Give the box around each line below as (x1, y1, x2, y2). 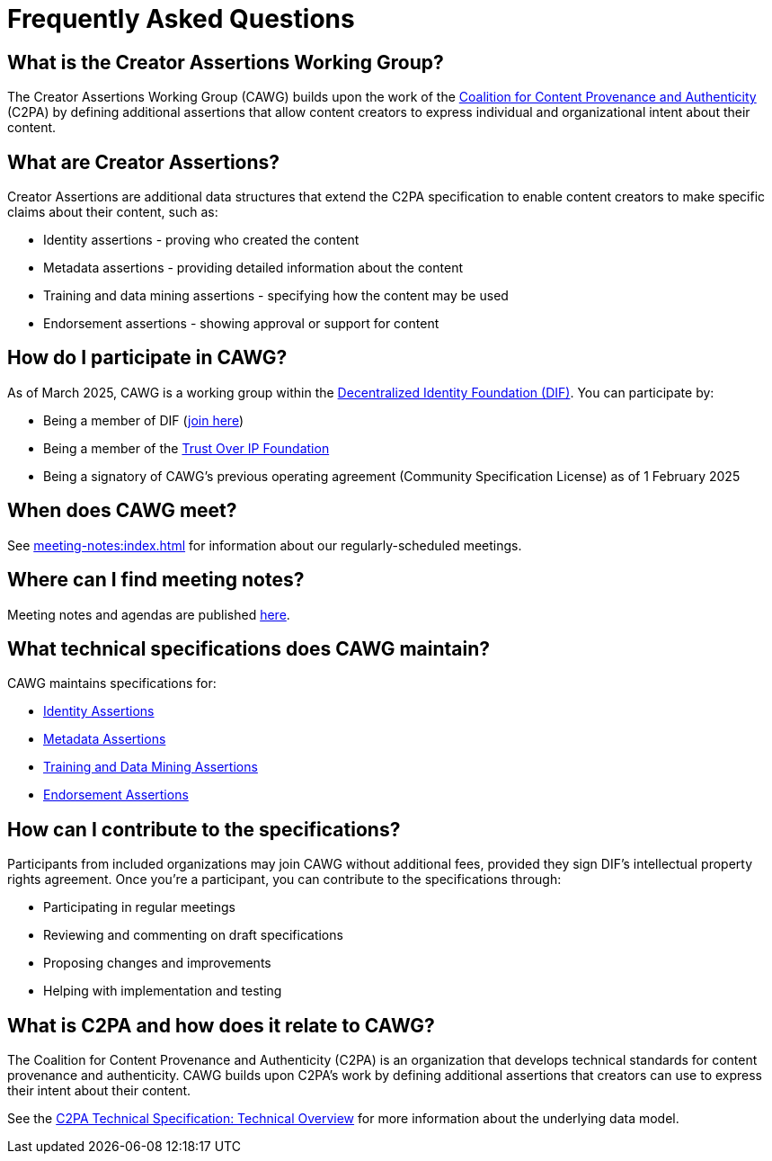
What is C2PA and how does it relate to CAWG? (7, 1014, 435, 1037)
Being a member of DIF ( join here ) (43, 412, 244, 428)
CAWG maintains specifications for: (7, 675, 217, 692)
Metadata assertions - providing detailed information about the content (43, 260, 463, 276)
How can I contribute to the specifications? (7, 817, 401, 841)
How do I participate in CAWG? (7, 346, 288, 370)
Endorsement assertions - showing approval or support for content (43, 316, 439, 332)
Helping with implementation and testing (43, 983, 282, 999)
